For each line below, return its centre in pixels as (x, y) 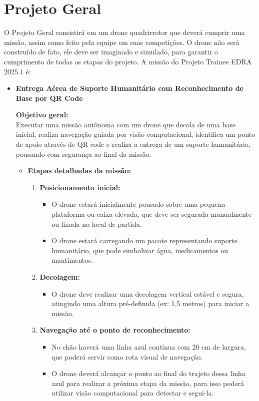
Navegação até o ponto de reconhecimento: (115, 330)
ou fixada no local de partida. (97, 223)
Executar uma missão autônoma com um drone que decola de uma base (125, 124)
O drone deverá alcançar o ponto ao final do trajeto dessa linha (148, 373)
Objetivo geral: (42, 115)
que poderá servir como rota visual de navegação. (127, 356)
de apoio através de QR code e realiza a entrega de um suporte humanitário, (133, 144)
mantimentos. (72, 260)
